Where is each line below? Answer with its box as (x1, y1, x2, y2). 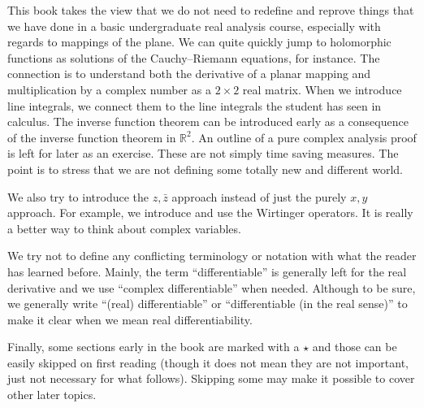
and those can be (312, 338, 397, 355)
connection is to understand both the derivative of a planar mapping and (7, 65, 371, 82)
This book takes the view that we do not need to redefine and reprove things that (7, 2, 414, 18)
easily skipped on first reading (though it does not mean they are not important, (7, 354, 409, 371)
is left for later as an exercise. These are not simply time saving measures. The (7, 145, 399, 162)
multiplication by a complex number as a (7, 80, 211, 98)
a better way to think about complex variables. (7, 219, 241, 237)
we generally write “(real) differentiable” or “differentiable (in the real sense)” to (7, 295, 408, 312)
